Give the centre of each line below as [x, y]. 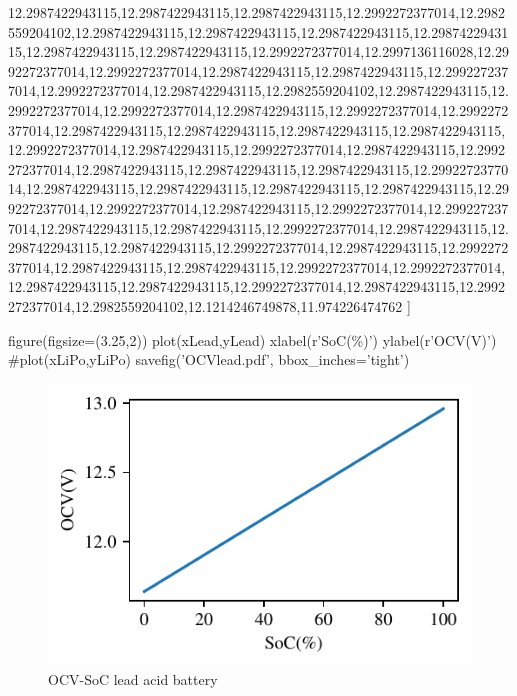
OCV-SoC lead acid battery [133, 679]
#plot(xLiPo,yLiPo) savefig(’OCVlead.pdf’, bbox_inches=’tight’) [209, 359]
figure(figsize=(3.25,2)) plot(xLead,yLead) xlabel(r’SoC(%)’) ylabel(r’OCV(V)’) [252, 339]
